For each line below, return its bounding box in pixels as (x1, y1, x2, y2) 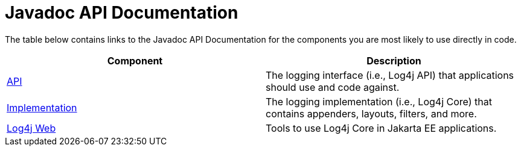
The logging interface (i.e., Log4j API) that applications (266, 69, 514, 81)
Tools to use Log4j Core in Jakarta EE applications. (266, 122, 497, 134)
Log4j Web (7, 122, 56, 134)
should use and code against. (266, 81, 400, 93)
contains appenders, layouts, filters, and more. (266, 107, 477, 120)
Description (366, 54, 421, 67)
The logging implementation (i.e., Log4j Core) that (266, 95, 492, 108)
